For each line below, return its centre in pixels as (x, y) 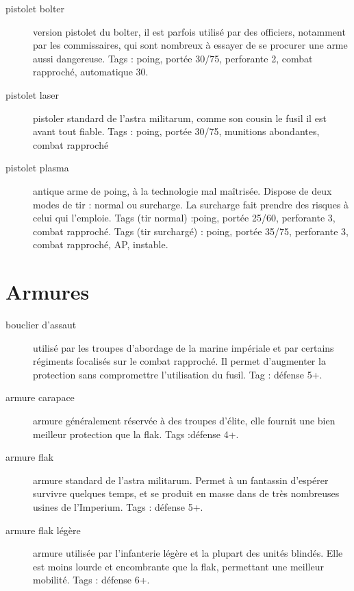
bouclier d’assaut (41, 325)
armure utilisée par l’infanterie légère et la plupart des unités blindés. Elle (188, 553)
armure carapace (40, 397)
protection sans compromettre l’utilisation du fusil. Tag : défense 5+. (178, 374)
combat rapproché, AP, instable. (101, 244)
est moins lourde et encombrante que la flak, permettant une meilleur (178, 566)
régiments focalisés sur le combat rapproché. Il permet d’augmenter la (179, 361)
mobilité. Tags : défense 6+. (91, 580)
